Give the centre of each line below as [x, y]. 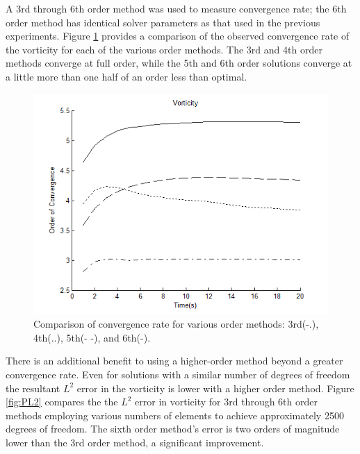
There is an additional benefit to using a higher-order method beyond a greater [174, 361]
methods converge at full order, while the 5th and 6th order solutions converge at [179, 63]
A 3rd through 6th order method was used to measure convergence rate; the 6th [176, 8]
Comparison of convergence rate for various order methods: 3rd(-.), [176, 324]
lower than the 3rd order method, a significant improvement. [135, 442]
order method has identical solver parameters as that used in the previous [163, 22]
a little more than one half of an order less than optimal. [126, 76]
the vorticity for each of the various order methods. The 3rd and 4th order [164, 49]
